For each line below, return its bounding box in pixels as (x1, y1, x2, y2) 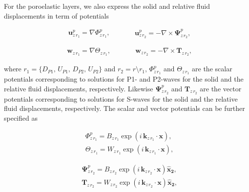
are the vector (200, 83, 242, 93)
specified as (4, 113, 38, 123)
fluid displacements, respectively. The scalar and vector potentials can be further (4, 103, 245, 113)
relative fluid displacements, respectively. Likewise (4, 83, 153, 93)
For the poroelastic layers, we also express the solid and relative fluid (4, 1, 210, 11)
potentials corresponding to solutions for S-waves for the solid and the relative (4, 93, 238, 104)
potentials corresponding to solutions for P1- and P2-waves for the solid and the (4, 74, 244, 84)
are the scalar (192, 64, 232, 74)
